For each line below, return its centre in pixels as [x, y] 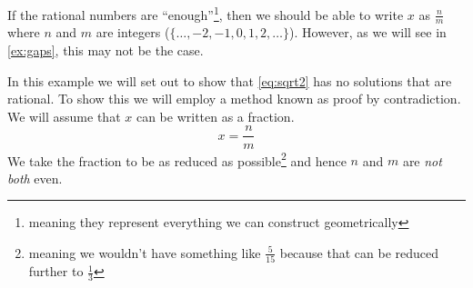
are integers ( [133, 32]
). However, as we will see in [368, 32]
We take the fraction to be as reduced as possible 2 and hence [177, 159]
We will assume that [64, 116]
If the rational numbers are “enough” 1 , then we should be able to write [206, 13]
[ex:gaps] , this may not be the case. [106, 50]
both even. [35, 178]
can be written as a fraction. [215, 116]
